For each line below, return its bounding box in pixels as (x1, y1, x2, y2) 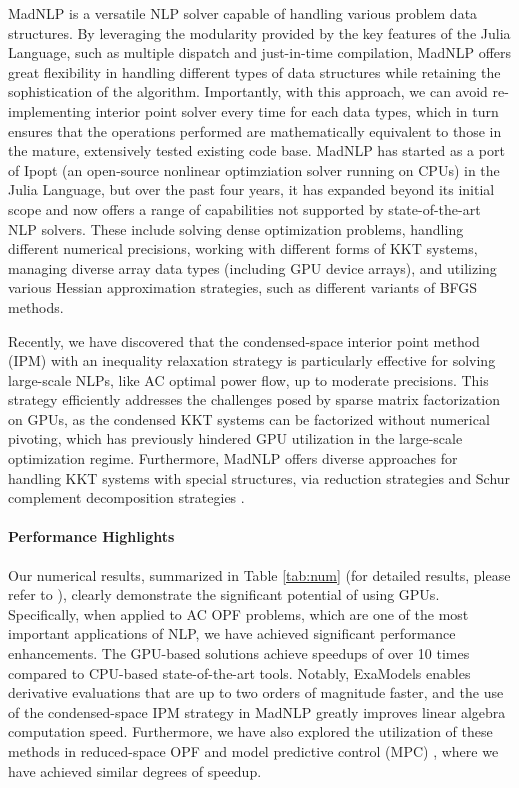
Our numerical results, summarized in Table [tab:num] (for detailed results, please (8, 564, 511, 585)
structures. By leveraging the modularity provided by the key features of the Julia (8, 22, 511, 43)
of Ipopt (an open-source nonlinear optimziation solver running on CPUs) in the (8, 159, 500, 180)
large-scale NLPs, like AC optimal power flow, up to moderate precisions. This (8, 369, 489, 390)
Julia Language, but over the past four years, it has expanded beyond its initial (8, 179, 495, 200)
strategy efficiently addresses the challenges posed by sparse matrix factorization (8, 389, 500, 410)
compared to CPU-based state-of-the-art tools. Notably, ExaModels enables (8, 662, 471, 683)
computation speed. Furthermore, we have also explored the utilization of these (8, 721, 493, 742)
